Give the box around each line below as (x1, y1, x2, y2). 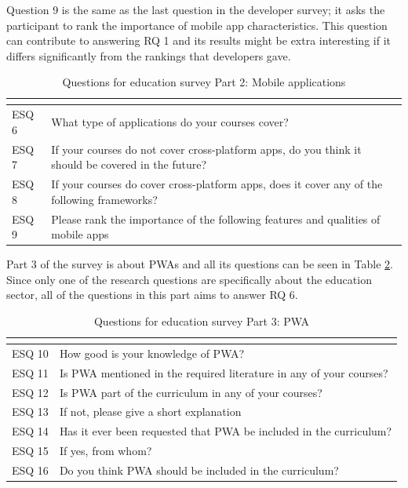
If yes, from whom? (59, 442, 152, 459)
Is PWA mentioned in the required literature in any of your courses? (59, 364, 388, 381)
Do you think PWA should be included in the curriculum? (59, 461, 339, 478)
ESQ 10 (12, 344, 49, 361)
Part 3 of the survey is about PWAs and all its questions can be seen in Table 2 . (6, 256, 393, 272)
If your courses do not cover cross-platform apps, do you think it (51, 140, 362, 157)
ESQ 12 (12, 384, 49, 400)
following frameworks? (51, 191, 158, 207)
